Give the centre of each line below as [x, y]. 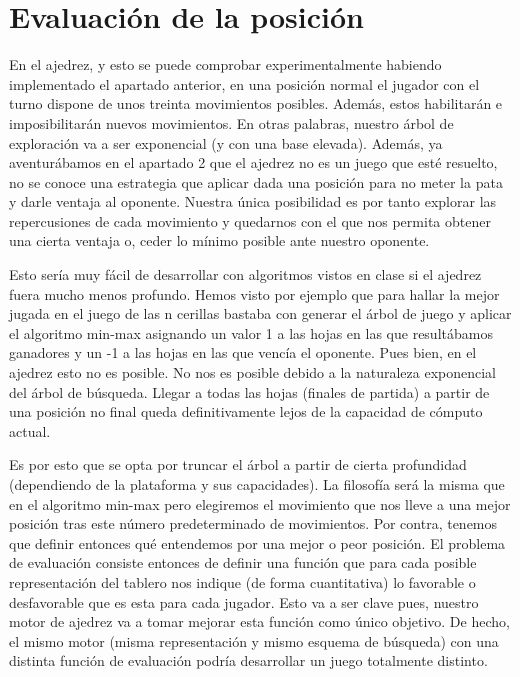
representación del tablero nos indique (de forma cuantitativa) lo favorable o [242, 581]
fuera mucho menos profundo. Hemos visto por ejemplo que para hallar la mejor [254, 293]
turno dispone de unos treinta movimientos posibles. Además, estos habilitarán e [256, 103]
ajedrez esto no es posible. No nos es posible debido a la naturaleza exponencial [253, 372]
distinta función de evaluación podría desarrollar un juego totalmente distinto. [248, 660]
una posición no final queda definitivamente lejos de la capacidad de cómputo [246, 411]
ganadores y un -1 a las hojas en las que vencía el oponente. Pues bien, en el [243, 352]
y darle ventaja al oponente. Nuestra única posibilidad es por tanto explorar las [253, 201]
